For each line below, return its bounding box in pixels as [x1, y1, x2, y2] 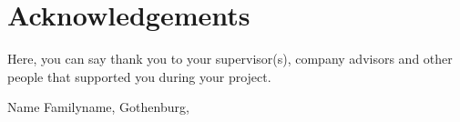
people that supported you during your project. [7, 66, 271, 86]
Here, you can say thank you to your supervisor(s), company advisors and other [7, 49, 453, 68]
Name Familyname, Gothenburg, [7, 97, 189, 117]
